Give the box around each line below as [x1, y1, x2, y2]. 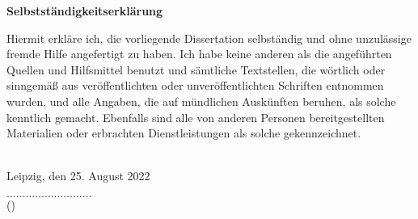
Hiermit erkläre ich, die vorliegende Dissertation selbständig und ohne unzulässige [6, 29, 412, 46]
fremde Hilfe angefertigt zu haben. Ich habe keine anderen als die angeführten [6, 45, 392, 62]
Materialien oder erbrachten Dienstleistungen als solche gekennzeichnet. [6, 124, 361, 141]
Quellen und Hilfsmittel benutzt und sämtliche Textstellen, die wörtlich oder [6, 61, 386, 78]
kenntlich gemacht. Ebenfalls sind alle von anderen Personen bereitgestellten [6, 108, 385, 125]
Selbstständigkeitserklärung [6, 2, 163, 19]
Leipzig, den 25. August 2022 [6, 167, 150, 184]
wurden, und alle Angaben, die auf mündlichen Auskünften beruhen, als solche [6, 92, 396, 109]
